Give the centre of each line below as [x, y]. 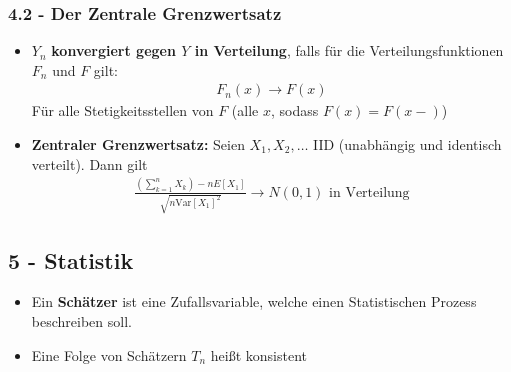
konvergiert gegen [113, 50]
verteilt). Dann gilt [89, 163]
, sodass [294, 110]
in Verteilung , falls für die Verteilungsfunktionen [349, 50]
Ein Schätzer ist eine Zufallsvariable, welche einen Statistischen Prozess [254, 301]
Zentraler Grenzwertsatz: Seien [138, 144]
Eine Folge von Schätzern [109, 354]
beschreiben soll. [81, 321]
